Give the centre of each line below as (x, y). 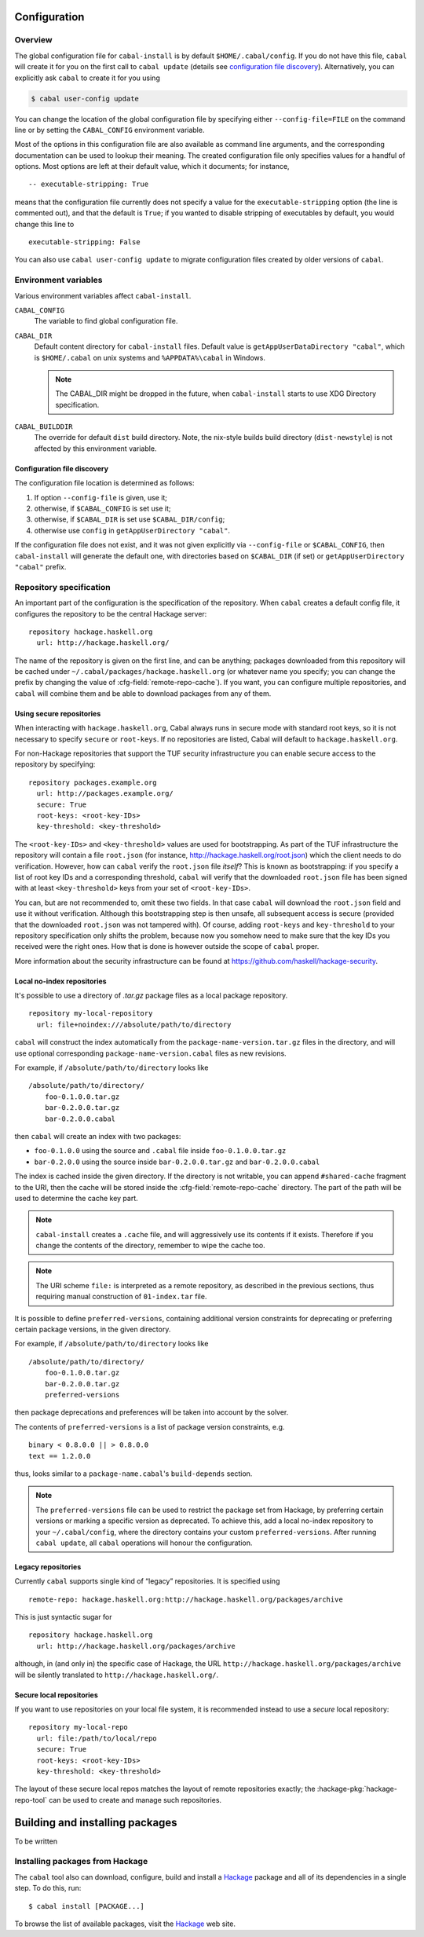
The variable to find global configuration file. (106, 321)
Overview (33, 40)
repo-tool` (31, 1800)
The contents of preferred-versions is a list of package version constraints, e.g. (150, 1426)
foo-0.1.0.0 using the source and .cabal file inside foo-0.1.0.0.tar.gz (160, 1151)
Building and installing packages (96, 1822)
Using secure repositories (58, 713)
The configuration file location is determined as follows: (104, 483)
